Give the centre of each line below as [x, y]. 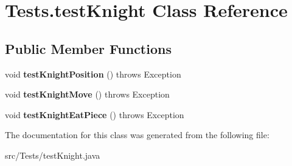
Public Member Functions [88, 48]
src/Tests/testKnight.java [53, 155]
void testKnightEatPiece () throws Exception [95, 114]
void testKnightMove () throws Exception [87, 94]
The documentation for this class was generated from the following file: [137, 135]
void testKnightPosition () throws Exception [93, 74]
